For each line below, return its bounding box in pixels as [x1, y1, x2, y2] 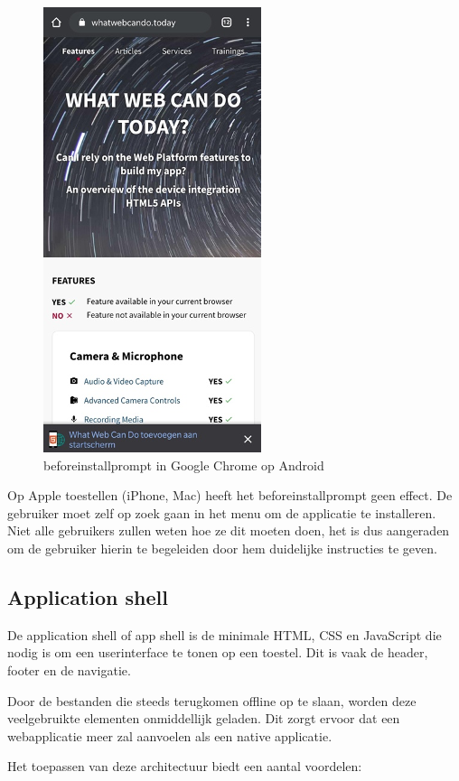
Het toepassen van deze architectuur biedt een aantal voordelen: [7, 757, 362, 776]
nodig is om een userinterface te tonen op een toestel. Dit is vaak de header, [7, 643, 428, 662]
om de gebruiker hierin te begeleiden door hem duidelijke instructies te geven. [7, 538, 437, 557]
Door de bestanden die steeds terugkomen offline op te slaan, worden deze [7, 691, 417, 710]
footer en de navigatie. [7, 660, 131, 679]
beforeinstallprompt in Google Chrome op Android [43, 455, 324, 474]
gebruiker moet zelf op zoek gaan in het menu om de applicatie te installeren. [7, 503, 436, 522]
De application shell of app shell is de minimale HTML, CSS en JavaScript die [7, 625, 442, 644]
